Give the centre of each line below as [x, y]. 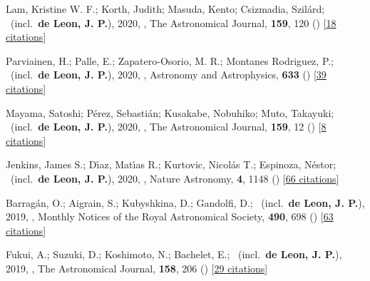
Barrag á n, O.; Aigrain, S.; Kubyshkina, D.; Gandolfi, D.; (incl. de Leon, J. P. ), [185, 202]
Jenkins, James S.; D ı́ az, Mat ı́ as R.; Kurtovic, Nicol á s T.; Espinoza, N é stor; [171, 164]
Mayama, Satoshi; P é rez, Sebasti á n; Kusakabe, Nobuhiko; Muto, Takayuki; [170, 112]
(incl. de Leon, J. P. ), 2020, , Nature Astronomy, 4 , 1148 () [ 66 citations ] [175, 178]
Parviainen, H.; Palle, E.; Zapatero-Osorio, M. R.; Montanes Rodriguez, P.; [170, 60]
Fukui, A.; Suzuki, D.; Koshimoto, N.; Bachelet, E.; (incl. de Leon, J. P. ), [174, 254]
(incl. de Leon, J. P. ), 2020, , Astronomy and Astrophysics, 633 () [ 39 [168, 75]
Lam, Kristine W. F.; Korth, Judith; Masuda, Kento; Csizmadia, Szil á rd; [165, 9]
